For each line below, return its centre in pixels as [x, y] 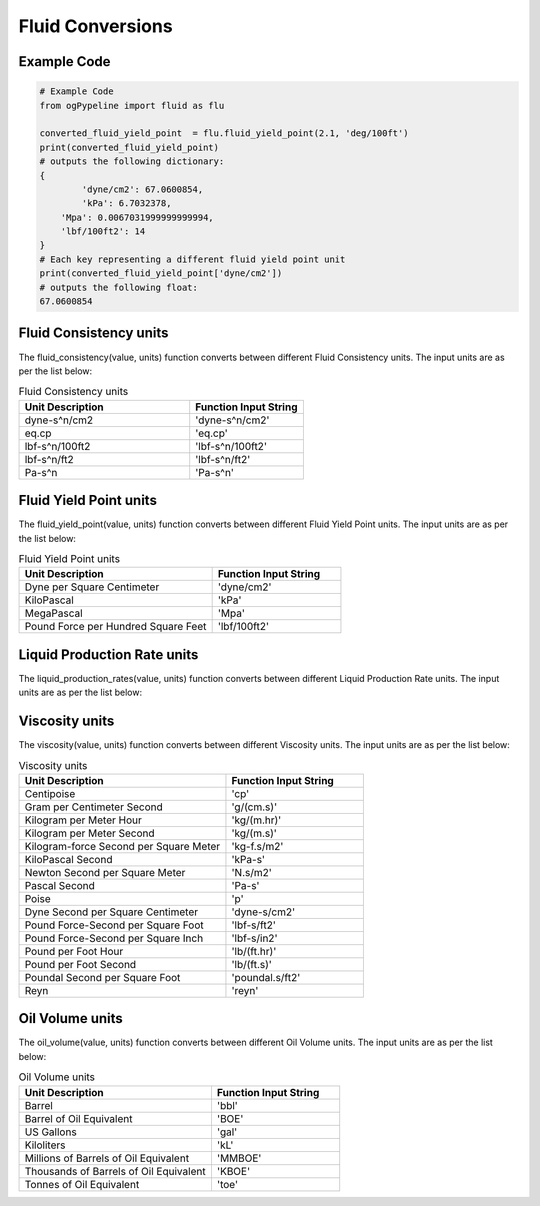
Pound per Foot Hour [74, 951]
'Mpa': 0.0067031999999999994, [137, 217]
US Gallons [50, 1132]
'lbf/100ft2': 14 [103, 231]
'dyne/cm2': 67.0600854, [142, 189]
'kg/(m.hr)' [256, 820]
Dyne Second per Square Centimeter [111, 912]
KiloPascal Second [68, 859]
